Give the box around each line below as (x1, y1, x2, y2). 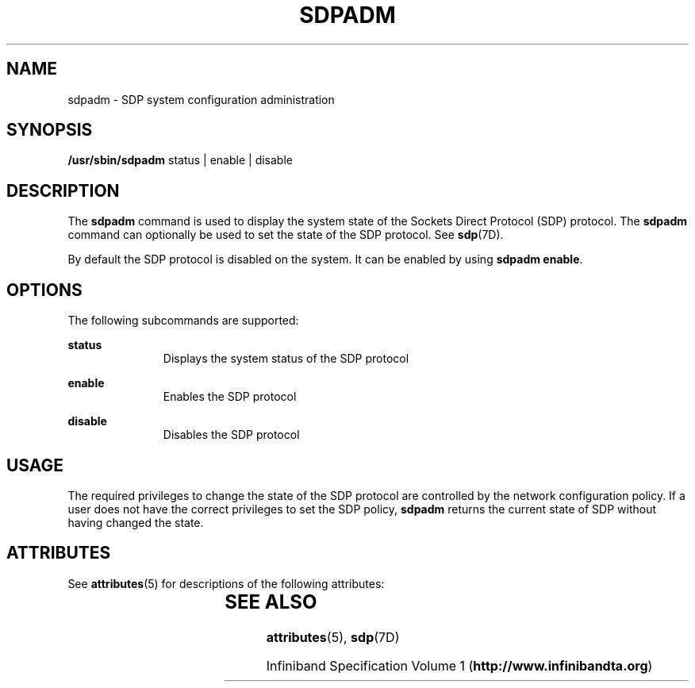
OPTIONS (6, 279, 83, 300)
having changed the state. (67, 515, 204, 529)
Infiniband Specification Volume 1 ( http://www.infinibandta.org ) (266, 657, 653, 674)
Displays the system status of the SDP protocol (163, 352, 409, 366)
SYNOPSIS (6, 120, 93, 140)
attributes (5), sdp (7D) (266, 628, 400, 645)
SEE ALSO (225, 590, 317, 613)
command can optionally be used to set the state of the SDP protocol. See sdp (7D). (67, 228, 504, 242)
